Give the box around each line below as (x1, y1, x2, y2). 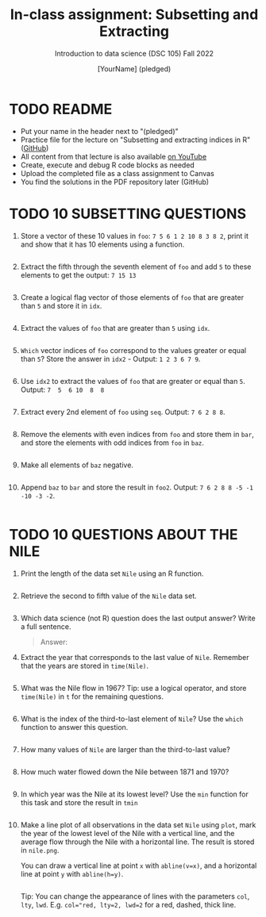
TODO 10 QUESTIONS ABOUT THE (9, 525, 238, 543)
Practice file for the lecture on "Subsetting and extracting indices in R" (20, 135, 251, 144)
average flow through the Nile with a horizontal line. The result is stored (20, 837, 255, 846)
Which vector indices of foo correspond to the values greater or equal (20, 345, 247, 355)
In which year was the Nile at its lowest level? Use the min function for (20, 789, 249, 799)
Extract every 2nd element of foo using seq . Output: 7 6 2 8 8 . (20, 407, 226, 416)
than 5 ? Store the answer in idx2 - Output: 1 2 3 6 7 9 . (20, 354, 201, 363)
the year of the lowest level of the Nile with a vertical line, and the (20, 828, 235, 838)
